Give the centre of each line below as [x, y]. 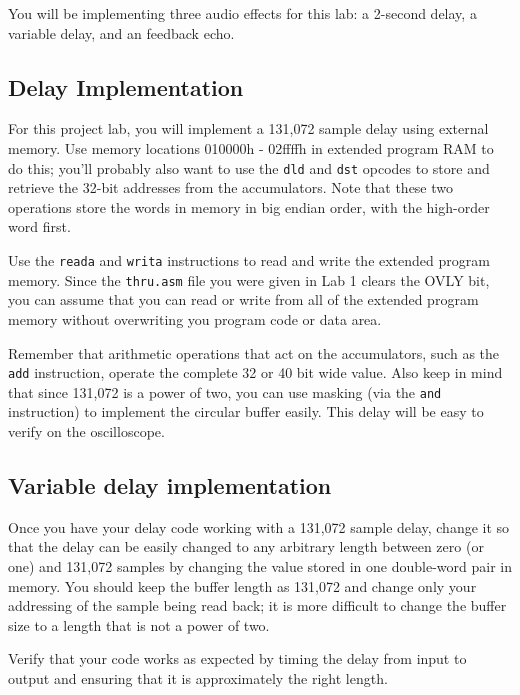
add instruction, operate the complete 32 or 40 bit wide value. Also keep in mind [255, 372]
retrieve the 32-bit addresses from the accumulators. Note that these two [231, 187]
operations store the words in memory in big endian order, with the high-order [249, 206]
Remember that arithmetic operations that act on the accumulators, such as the [254, 352]
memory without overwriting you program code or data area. [195, 318]
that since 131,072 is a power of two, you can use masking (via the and [225, 391]
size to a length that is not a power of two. [139, 624]
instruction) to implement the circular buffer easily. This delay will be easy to [246, 411]
